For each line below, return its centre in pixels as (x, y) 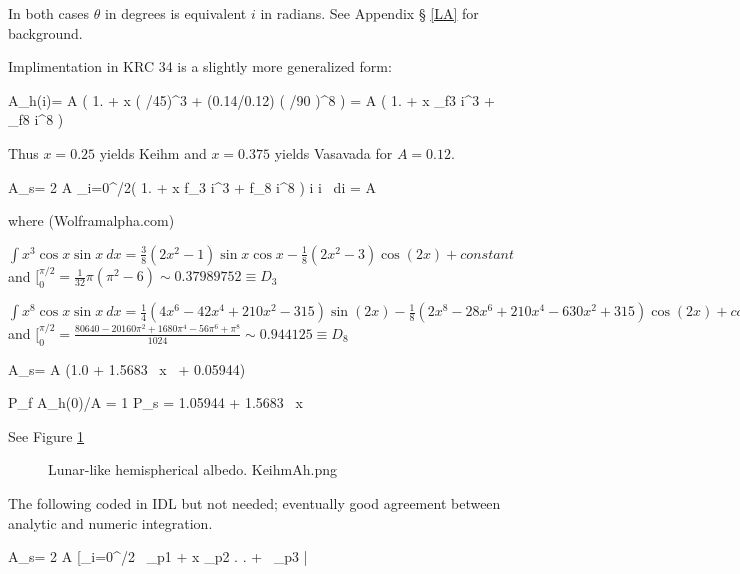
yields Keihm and (153, 152)
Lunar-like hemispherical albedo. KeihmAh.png (192, 469)
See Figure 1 (46, 435)
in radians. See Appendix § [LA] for (369, 13)
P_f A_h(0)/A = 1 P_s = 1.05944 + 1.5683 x (155, 402)
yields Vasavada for (333, 152)
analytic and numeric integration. (110, 522)
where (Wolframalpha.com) (91, 220)
